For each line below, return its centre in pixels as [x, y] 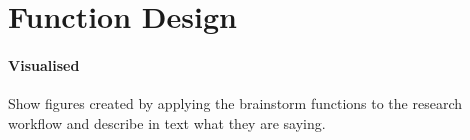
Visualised [44, 64]
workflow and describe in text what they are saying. [167, 122]
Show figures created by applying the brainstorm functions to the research [235, 103]
